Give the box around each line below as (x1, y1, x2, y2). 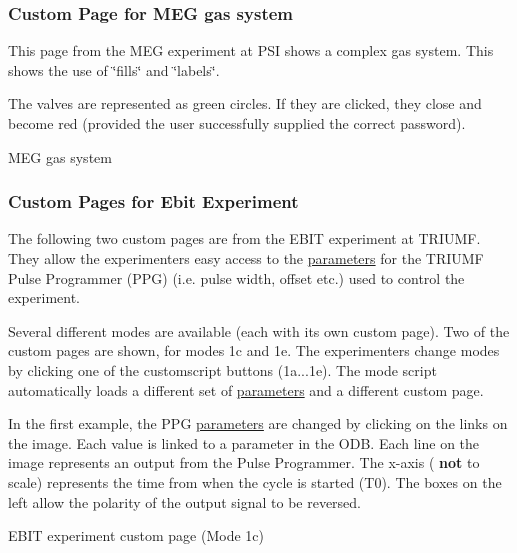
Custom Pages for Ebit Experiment (8, 189, 299, 214)
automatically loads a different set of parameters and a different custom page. (8, 379, 484, 400)
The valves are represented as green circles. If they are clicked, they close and (8, 93, 482, 114)
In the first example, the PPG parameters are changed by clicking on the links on (8, 413, 508, 434)
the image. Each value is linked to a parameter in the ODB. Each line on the (8, 432, 480, 453)
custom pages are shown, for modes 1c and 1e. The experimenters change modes (8, 340, 500, 361)
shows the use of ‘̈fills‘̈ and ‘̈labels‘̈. (8, 59, 220, 80)
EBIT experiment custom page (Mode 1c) (8, 525, 264, 546)
